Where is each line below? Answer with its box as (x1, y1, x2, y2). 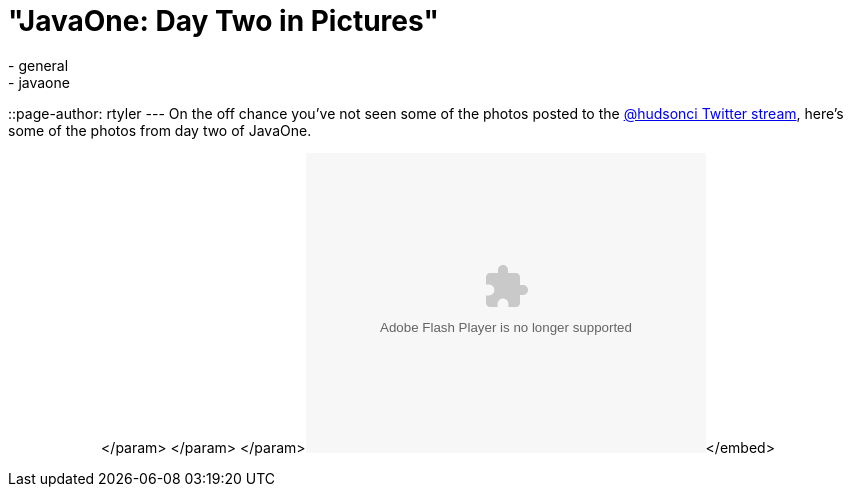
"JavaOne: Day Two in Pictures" (8, 4, 439, 38)
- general (8, 56, 69, 74)
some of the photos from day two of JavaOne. (8, 121, 312, 139)
